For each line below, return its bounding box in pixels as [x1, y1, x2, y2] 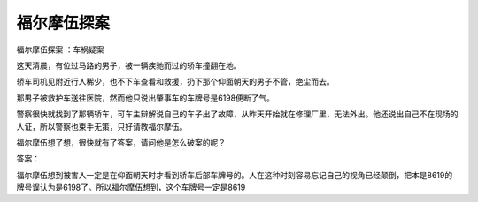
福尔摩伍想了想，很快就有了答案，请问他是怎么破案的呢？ [16, 137, 226, 147]
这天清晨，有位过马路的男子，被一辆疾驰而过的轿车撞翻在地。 [16, 60, 242, 71]
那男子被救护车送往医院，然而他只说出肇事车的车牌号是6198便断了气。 [16, 93, 274, 103]
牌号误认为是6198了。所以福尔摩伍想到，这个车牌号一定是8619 [16, 182, 246, 193]
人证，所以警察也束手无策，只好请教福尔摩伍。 [16, 121, 188, 131]
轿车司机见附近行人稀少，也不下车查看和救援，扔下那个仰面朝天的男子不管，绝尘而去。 [16, 76, 335, 87]
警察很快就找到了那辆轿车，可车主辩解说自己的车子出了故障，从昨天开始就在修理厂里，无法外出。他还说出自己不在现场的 [16, 108, 459, 119]
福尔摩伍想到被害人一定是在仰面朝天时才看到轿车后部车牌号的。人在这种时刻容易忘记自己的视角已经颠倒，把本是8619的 [16, 169, 453, 180]
